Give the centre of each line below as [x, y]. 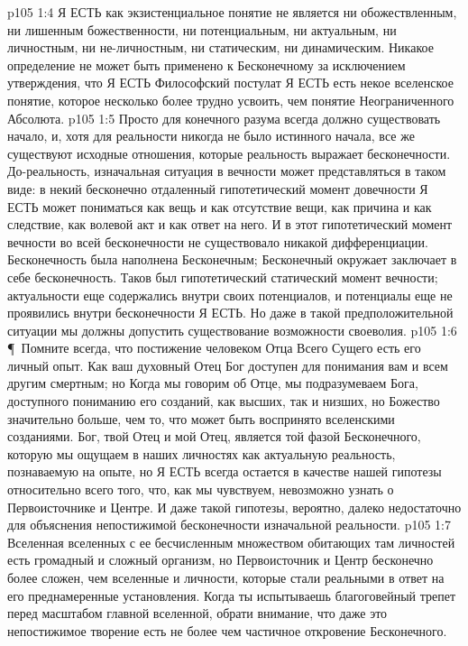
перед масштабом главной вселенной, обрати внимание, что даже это [197, 613]
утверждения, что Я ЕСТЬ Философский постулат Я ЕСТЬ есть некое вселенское [230, 83]
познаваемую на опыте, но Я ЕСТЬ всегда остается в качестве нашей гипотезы [225, 471]
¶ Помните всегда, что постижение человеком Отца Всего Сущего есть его [214, 348]
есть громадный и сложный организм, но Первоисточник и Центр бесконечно [220, 560]
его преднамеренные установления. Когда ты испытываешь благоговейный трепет [232, 595]
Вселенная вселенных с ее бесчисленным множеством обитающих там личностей [231, 542]
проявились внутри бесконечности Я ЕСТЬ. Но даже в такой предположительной [230, 313]
